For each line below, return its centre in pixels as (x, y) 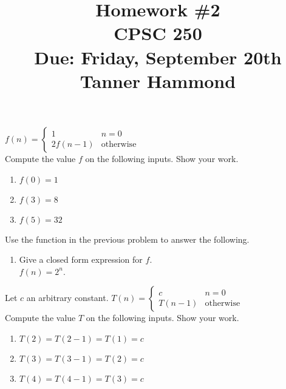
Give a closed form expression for (81, 259)
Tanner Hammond (158, 80)
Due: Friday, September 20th (158, 57)
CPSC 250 (158, 33)
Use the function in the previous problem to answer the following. (127, 239)
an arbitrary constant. (67, 298)
